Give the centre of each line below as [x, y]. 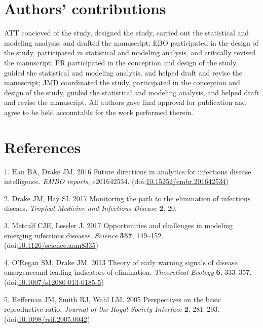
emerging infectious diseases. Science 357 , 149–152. [84, 235]
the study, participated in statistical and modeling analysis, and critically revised [130, 52]
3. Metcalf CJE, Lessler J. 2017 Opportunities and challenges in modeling [119, 225]
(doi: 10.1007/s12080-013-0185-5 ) [54, 282]
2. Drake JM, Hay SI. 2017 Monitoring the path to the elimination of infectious [127, 198]
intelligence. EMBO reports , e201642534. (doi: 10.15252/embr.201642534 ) [117, 181]
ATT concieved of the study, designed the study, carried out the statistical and [127, 33]
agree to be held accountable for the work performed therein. [99, 112]
